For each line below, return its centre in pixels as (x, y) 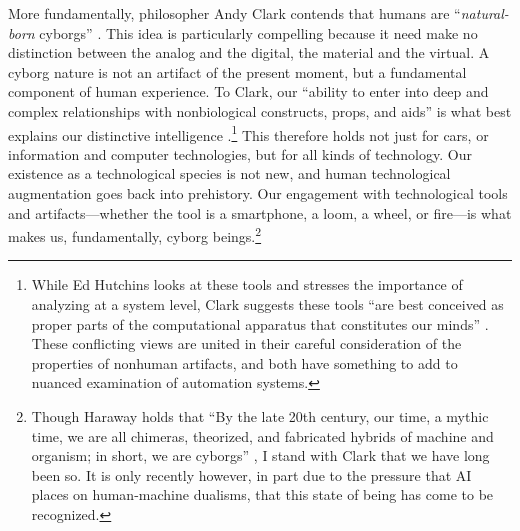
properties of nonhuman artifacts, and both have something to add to (244, 362)
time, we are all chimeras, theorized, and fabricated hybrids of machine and (262, 435)
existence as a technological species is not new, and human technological (229, 173)
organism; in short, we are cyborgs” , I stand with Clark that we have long (260, 455)
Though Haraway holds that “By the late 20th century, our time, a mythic (260, 416)
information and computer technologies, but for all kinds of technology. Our (240, 153)
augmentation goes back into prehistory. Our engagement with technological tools (258, 193)
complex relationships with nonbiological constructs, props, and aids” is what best (260, 110)
